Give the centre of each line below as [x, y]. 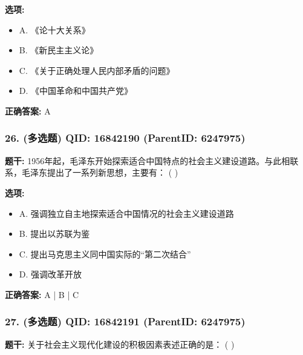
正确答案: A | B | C [42, 294]
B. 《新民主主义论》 [59, 50]
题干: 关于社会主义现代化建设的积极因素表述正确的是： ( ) [120, 344]
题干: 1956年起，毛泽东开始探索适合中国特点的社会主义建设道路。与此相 [148, 160]
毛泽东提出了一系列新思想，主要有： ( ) [100, 172]
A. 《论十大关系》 [54, 29]
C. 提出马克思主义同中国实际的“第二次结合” [105, 254]
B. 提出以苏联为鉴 [54, 234]
